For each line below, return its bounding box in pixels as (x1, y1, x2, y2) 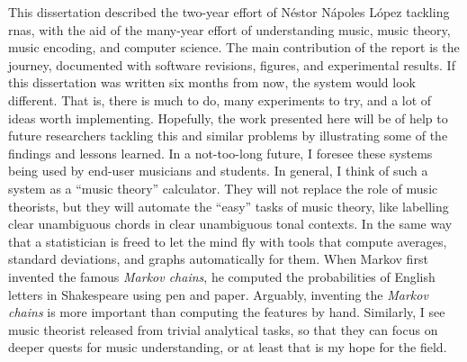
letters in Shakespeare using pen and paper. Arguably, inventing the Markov (8, 285, 428, 303)
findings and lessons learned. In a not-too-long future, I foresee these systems (8, 143, 433, 162)
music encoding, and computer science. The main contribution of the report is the (8, 38, 460, 57)
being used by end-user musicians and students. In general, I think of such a (8, 161, 428, 180)
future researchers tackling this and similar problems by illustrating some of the (8, 126, 448, 145)
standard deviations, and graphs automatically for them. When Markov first (8, 249, 428, 268)
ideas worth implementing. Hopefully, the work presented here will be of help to (8, 108, 448, 127)
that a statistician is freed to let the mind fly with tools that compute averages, (8, 231, 447, 250)
